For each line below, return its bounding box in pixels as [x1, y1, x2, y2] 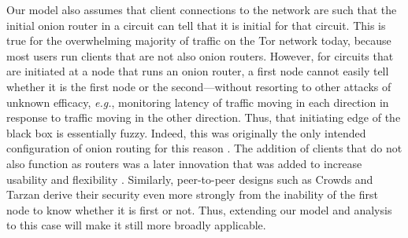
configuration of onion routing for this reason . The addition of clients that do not [6, 140, 402, 156]
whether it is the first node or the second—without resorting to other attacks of [6, 78, 391, 94]
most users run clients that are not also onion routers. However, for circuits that [6, 47, 394, 64]
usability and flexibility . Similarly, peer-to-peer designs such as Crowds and [6, 170, 373, 187]
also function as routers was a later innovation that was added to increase [6, 155, 362, 171]
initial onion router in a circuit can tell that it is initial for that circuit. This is [6, 16, 386, 33]
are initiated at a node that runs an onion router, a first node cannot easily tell [6, 63, 389, 79]
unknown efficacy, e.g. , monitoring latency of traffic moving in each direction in [6, 93, 389, 110]
